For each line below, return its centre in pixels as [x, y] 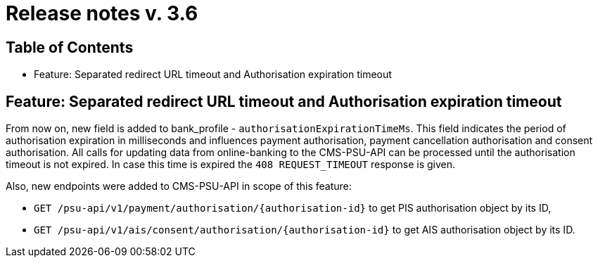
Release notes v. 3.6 [102, 13]
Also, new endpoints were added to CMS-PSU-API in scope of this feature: [179, 186]
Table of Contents [70, 47]
